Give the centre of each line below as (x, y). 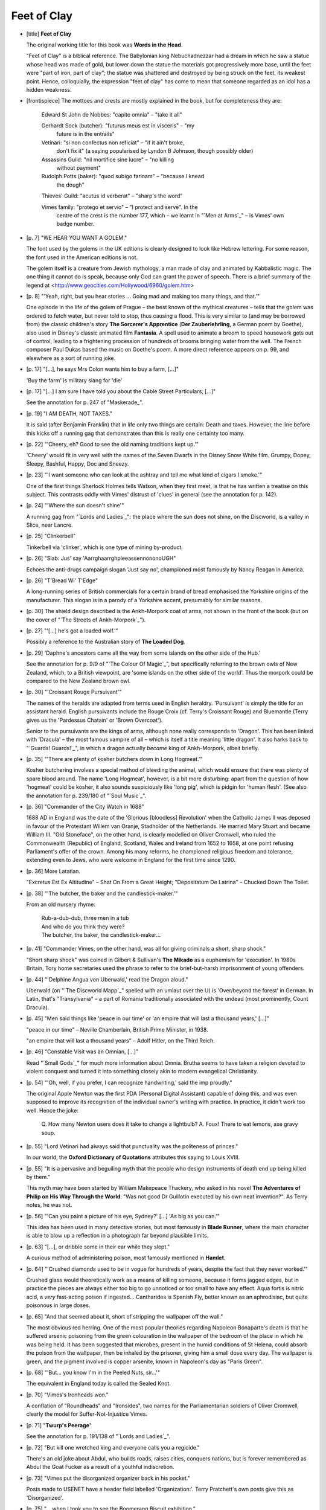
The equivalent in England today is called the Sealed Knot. (99, 1384)
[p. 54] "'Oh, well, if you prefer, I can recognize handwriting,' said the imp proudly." (129, 1082)
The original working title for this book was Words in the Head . (104, 45)
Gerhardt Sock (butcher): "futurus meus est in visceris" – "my (118, 126)
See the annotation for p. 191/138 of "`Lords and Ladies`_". (98, 1436)
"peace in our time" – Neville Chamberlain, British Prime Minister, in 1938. (117, 1029)
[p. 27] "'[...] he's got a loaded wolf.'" (72, 631)
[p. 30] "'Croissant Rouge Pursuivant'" (74, 692)
